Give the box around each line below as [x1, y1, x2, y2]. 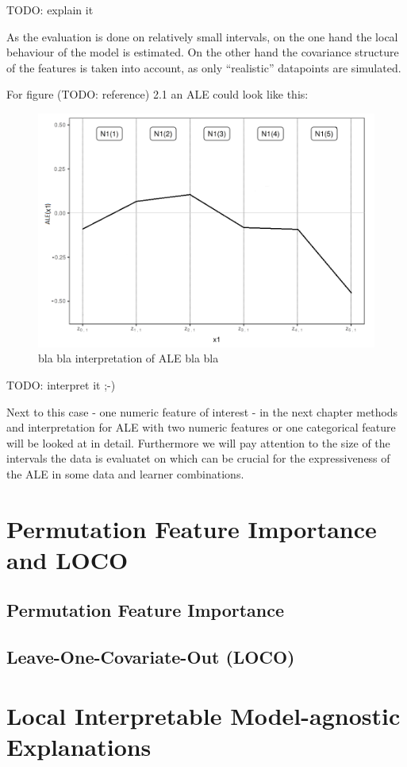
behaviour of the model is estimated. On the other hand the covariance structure [6, 44, 399, 60]
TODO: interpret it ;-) [6, 376, 116, 393]
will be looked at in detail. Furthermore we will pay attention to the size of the [6, 434, 390, 451]
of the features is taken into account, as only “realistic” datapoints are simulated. [6, 59, 401, 76]
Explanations [6, 730, 152, 763]
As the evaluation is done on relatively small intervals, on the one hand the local [6, 28, 398, 45]
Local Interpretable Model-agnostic [6, 699, 401, 731]
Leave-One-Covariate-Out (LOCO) [6, 645, 295, 669]
